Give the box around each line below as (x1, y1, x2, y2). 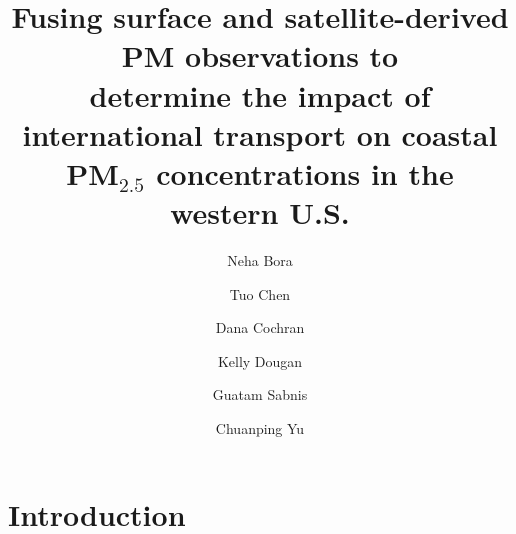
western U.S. (170, 192, 350, 233)
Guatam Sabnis (212, 384, 308, 405)
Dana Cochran (215, 317, 305, 338)
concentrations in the (156, 152, 454, 193)
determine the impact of (89, 74, 431, 115)
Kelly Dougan (217, 350, 303, 371)
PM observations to (121, 35, 399, 76)
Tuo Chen (229, 283, 291, 304)
